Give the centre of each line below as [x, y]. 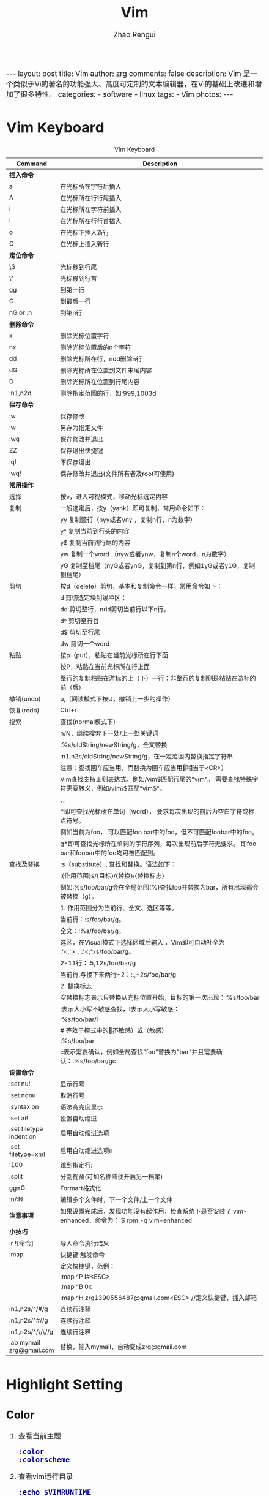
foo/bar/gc [101, 1061]
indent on [23, 1136]
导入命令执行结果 [85, 1244]
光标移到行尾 [79, 267]
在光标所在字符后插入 [91, 187]
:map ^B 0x [76, 1286]
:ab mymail [25, 1343]
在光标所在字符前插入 [91, 210]
